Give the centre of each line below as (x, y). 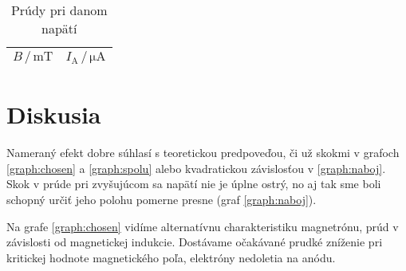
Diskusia (54, 114)
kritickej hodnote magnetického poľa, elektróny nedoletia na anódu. (171, 257)
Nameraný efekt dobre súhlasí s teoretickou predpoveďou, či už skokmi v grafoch (203, 153)
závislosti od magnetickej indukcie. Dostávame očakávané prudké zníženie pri (195, 242)
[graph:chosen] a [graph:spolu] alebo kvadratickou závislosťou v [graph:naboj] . (196, 168)
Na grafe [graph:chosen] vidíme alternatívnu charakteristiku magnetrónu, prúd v (203, 226)
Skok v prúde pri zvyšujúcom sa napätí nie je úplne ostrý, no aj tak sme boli (194, 184)
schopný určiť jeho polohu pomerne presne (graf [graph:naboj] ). (162, 199)
